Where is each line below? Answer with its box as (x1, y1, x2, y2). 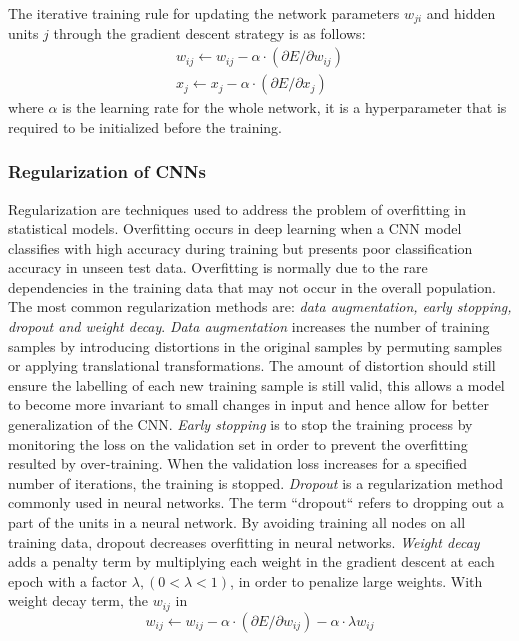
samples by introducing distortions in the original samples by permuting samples (8, 335, 502, 356)
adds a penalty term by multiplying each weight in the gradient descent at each (8, 551, 495, 572)
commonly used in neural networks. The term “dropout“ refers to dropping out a (8, 492, 504, 513)
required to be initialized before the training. (8, 116, 282, 137)
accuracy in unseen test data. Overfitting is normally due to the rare (8, 257, 428, 278)
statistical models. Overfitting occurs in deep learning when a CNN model (8, 218, 462, 239)
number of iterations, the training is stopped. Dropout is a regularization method (8, 472, 503, 493)
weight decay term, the (8, 590, 149, 611)
